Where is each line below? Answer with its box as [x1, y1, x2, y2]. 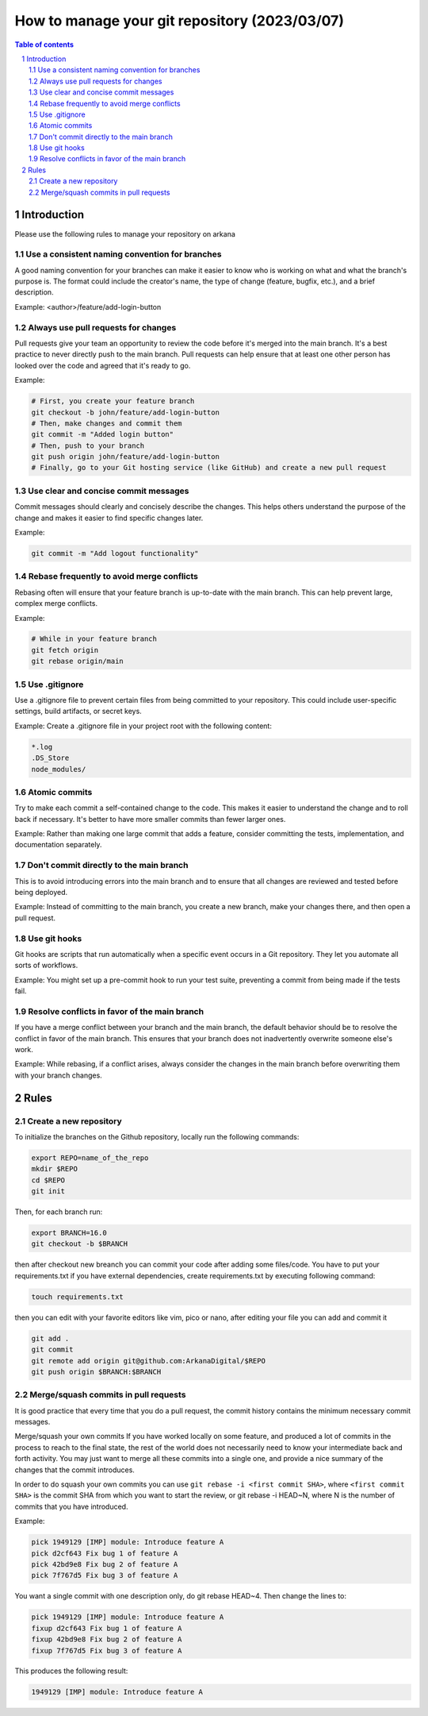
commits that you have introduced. [14, 1502, 128, 1511]
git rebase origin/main [31, 657, 124, 666]
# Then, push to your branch [31, 441, 145, 450]
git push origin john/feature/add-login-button [31, 453, 220, 461]
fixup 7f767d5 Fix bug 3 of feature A [31, 1646, 182, 1655]
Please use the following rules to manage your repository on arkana [14, 229, 235, 238]
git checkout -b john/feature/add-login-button [31, 407, 220, 417]
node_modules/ [31, 765, 86, 773]
